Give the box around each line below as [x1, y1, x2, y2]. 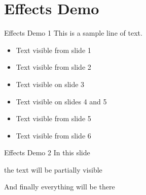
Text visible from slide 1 [16, 44, 91, 55]
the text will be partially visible [4, 164, 102, 175]
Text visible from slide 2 [16, 62, 91, 72]
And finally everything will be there [4, 181, 115, 192]
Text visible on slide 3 [16, 78, 85, 89]
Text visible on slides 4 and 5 [16, 96, 107, 106]
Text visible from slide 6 [16, 130, 91, 141]
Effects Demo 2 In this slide [4, 147, 90, 158]
